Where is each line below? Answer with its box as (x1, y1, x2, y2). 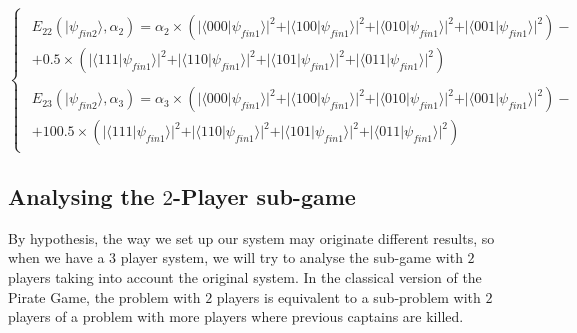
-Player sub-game (173, 181, 356, 212)
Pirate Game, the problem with (8, 286, 201, 307)
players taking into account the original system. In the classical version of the (8, 267, 482, 288)
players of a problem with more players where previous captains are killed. (8, 306, 464, 327)
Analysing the (8, 181, 155, 212)
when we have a (8, 247, 105, 268)
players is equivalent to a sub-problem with (216, 286, 481, 307)
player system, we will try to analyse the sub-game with (120, 247, 463, 268)
